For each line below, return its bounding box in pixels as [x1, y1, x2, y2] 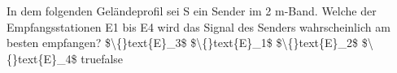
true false [81, 49, 124, 67]
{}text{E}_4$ [7, 49, 77, 67]
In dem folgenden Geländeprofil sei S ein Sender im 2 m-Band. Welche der [7, 2, 377, 19]
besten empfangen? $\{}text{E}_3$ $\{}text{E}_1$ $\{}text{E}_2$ [7, 34, 359, 51]
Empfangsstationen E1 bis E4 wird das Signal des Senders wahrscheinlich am [7, 18, 390, 35]
